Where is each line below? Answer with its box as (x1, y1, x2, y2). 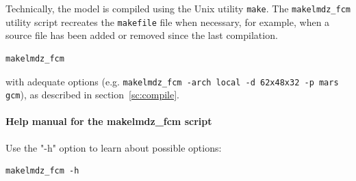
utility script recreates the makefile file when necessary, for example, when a (5, 14, 330, 29)
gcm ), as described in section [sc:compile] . (5, 87, 180, 102)
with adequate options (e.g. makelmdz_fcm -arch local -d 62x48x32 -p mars (5, 74, 339, 88)
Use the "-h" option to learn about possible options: (5, 140, 222, 154)
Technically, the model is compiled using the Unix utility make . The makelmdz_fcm (5, 1, 351, 15)
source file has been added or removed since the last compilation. (5, 28, 278, 42)
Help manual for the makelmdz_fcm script (5, 114, 212, 128)
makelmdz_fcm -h (5, 166, 79, 176)
